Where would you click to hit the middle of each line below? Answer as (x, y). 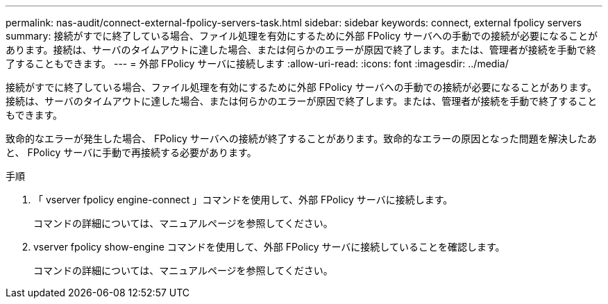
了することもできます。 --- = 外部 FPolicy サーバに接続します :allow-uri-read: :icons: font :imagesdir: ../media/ (257, 64)
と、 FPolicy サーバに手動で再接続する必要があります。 (131, 152)
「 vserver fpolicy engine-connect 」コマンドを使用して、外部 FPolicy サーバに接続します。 (243, 200)
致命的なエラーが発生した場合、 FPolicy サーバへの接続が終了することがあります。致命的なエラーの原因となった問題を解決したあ (301, 138)
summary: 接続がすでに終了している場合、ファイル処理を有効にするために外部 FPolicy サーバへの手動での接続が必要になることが (302, 36)
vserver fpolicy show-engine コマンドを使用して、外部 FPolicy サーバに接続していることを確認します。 (269, 247)
